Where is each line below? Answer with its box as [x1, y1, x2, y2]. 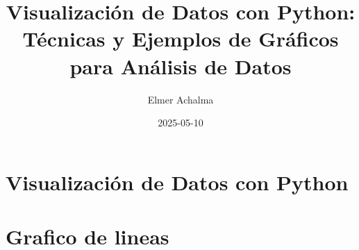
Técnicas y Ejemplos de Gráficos [22, 24, 339, 53]
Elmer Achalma [147, 92, 214, 106]
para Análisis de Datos [69, 51, 292, 80]
